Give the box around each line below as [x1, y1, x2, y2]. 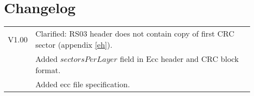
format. [35, 64, 61, 76]
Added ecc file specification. [35, 78, 130, 90]
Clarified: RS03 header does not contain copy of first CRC [35, 28, 234, 39]
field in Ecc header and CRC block [120, 53, 239, 65]
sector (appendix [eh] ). [35, 39, 112, 51]
